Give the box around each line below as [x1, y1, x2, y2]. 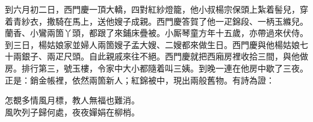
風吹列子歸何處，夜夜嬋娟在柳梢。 [5, 105, 140, 118]
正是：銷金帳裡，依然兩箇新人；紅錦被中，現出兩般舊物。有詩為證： [5, 73, 274, 86]
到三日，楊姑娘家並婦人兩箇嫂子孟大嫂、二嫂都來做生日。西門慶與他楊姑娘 [5, 38, 300, 50]
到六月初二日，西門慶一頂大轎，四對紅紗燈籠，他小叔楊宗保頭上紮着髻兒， [5, 3, 300, 15]
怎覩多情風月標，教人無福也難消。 [5, 94, 140, 106]
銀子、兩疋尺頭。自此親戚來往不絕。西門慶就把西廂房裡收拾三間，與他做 [21, 50, 308, 63]
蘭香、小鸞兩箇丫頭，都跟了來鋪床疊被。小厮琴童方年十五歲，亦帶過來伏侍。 [5, 26, 308, 39]
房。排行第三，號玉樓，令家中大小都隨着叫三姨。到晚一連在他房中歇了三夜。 [5, 61, 308, 74]
